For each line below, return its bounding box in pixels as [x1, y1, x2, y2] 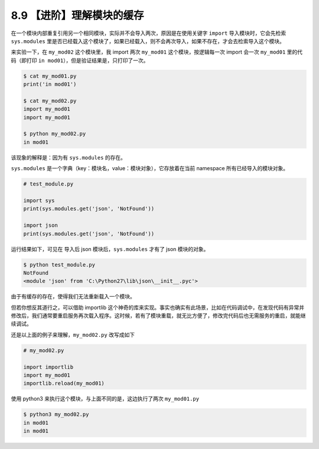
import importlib [23, 363, 74, 370]
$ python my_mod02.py [23, 131, 86, 137]
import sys [23, 197, 55, 204]
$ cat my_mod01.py [23, 73, 77, 79]
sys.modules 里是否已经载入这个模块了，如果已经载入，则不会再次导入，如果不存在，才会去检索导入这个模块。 [11, 37, 285, 44]
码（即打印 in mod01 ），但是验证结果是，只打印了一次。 [11, 57, 149, 64]
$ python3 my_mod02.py [23, 411, 89, 418]
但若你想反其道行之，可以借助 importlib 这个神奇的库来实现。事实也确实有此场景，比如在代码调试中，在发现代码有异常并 [11, 304, 304, 311]
